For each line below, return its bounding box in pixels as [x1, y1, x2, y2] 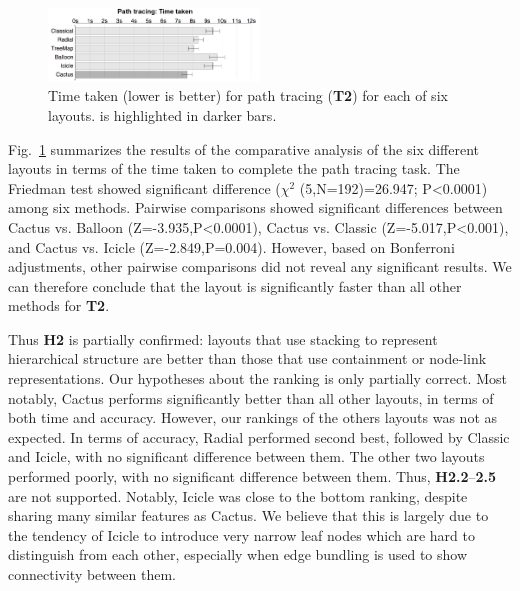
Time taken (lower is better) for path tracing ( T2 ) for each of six [48, 85, 448, 106]
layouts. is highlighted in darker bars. [48, 104, 277, 125]
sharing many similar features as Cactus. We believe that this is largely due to [8, 505, 489, 526]
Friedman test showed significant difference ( [8, 177, 281, 198]
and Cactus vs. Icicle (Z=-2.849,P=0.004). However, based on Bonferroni [8, 236, 455, 257]
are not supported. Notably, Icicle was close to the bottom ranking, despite [8, 485, 468, 506]
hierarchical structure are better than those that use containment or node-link [8, 348, 487, 369]
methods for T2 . [8, 295, 110, 316]
